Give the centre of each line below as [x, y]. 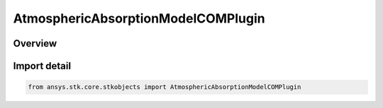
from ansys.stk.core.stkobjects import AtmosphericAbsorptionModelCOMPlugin [165, 87]
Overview [35, 43]
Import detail [42, 66]
